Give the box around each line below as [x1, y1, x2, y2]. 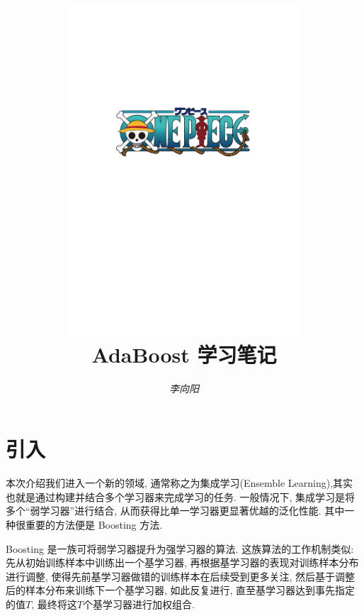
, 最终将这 [31, 596, 77, 611]
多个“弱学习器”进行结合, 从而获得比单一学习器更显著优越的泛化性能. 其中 [6, 503, 345, 518]
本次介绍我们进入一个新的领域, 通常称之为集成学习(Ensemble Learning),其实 [6, 475, 353, 490]
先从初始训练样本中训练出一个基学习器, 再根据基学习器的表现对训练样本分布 [6, 555, 359, 570]
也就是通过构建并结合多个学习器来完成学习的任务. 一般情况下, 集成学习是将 [6, 489, 356, 504]
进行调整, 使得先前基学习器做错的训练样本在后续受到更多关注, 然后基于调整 [6, 568, 356, 583]
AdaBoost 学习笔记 [91, 339, 277, 368]
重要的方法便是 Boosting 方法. [25, 517, 163, 532]
